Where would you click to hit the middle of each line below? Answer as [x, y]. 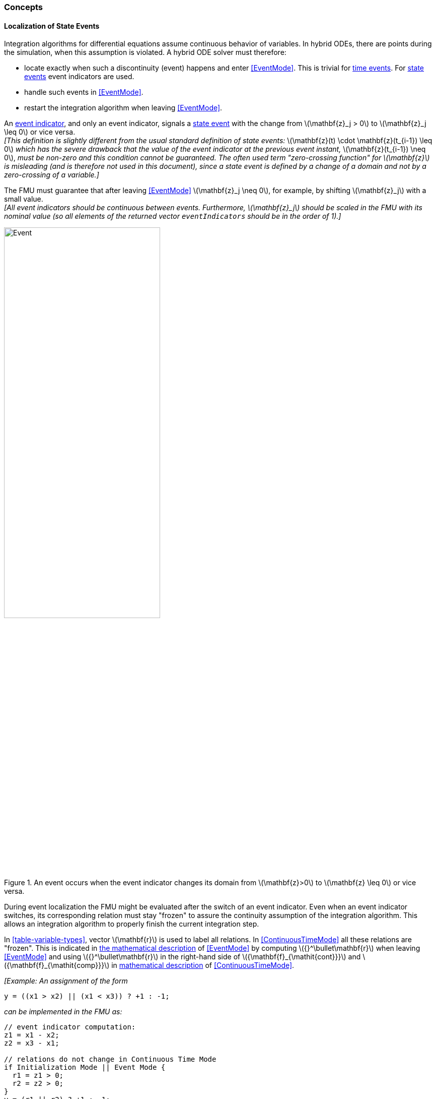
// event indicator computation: [70, 1027]
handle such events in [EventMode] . [84, 92]
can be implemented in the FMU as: [63, 1012]
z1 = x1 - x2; [32, 1035]
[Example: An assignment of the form [66, 981]
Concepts [24, 7]
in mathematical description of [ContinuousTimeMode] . [203, 965]
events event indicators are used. [79, 77]
